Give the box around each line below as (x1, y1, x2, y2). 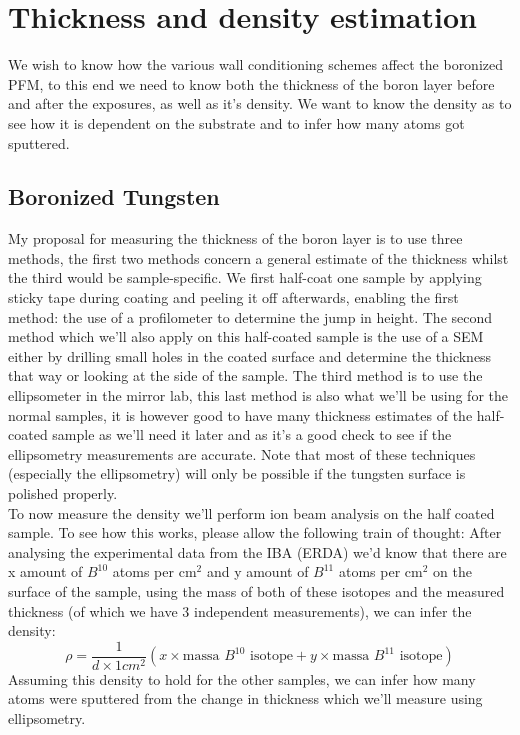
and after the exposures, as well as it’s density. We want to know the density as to (8, 93, 512, 114)
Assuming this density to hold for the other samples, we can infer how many (8, 668, 476, 689)
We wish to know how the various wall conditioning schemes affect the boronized (8, 54, 504, 75)
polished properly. (8, 483, 118, 504)
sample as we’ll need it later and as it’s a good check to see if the (52, 424, 452, 445)
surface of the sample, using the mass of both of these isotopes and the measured (8, 580, 505, 601)
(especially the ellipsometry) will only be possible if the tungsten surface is (8, 463, 466, 484)
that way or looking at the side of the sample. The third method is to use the (8, 365, 483, 386)
